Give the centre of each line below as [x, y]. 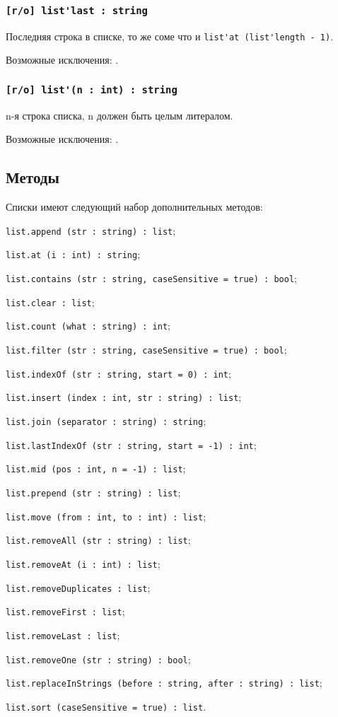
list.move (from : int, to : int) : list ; [106, 516]
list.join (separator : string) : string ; [106, 421]
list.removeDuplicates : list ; [78, 587]
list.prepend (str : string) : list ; [93, 492]
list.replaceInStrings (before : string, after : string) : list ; [164, 683]
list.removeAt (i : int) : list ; [83, 563]
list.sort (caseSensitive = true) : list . [106, 706]
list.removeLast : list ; [63, 635]
